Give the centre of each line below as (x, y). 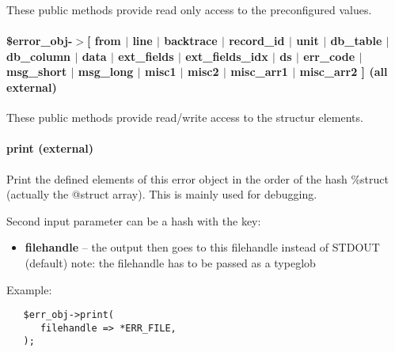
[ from (104, 41)
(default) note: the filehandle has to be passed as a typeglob (170, 262)
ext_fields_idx (227, 56)
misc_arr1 (259, 72)
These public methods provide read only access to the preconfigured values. (189, 9)
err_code (329, 56)
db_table (356, 41)
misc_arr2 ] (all (344, 72)
